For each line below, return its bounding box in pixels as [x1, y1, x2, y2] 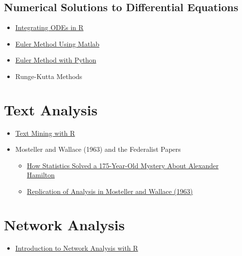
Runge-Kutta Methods [15, 71, 82, 81]
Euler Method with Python [15, 55, 97, 65]
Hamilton [27, 170, 55, 180]
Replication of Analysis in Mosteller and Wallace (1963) [27, 186, 193, 196]
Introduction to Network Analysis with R [15, 242, 138, 253]
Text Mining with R [15, 128, 75, 138]
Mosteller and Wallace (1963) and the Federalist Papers [15, 144, 181, 154]
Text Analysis [4, 99, 97, 119]
